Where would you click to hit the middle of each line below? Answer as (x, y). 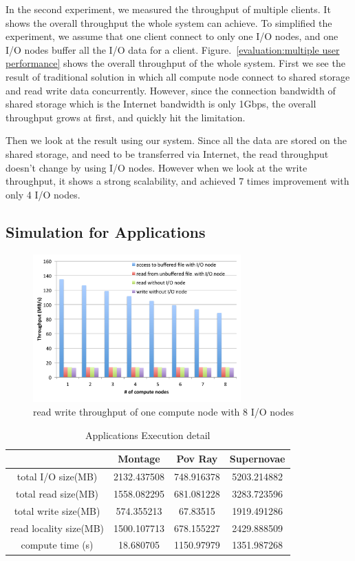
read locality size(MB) (57, 528)
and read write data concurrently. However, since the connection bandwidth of (171, 90)
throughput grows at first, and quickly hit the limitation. (126, 117)
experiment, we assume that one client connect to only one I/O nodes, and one (172, 36)
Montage (139, 459)
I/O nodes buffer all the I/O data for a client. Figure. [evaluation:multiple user (173, 49)
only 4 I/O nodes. (43, 194)
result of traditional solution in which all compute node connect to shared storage (178, 76)
